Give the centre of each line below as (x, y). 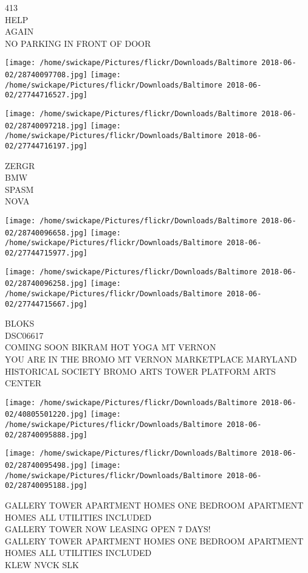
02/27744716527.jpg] (46, 95)
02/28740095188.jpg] (46, 486)
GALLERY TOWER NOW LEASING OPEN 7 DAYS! (108, 529)
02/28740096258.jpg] (46, 284)
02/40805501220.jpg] (46, 415)
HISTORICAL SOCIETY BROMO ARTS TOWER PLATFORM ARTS (140, 371)
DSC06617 (24, 335)
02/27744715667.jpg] (46, 304)
